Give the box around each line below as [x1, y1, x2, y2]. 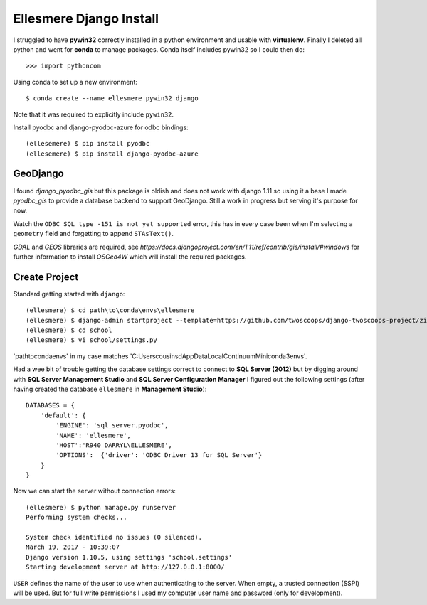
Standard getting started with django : [13, 289, 125, 298]
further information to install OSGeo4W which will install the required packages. [13, 252, 247, 261]
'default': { [40, 411, 86, 419]
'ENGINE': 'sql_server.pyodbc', [56, 422, 169, 429]
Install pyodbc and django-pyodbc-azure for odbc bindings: [13, 123, 189, 132]
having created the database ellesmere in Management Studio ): [13, 385, 207, 393]
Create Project [13, 271, 79, 283]
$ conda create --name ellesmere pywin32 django [26, 95, 199, 102]
